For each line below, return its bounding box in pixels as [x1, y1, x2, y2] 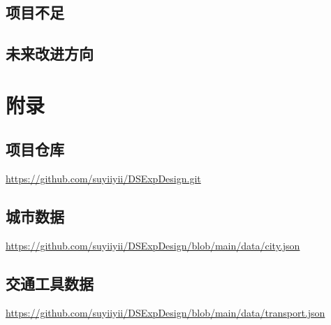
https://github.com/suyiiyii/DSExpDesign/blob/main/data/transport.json [6, 305, 325, 319]
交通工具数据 [6, 272, 94, 294]
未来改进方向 [6, 43, 94, 64]
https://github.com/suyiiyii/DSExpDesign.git [6, 171, 201, 186]
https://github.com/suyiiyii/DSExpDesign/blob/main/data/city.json [6, 238, 300, 252]
